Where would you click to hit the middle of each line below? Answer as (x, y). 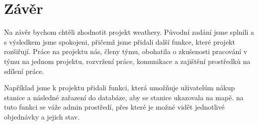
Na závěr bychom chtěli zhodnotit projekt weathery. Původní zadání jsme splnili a (129, 32)
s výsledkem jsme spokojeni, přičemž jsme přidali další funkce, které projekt (120, 41)
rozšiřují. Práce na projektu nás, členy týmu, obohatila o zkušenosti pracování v (126, 51)
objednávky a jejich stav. (42, 116)
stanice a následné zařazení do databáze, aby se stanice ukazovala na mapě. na (124, 97)
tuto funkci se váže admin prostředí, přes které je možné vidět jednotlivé (114, 107)
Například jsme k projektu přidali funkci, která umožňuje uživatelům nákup (120, 88)
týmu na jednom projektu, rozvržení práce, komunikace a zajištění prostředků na (127, 61)
